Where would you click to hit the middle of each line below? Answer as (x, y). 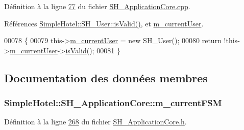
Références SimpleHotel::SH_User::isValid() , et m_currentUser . (104, 23)
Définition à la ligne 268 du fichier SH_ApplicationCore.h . (95, 122)
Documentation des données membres (106, 77)
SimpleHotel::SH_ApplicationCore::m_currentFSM (113, 103)
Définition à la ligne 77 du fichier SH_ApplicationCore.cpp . (97, 6)
